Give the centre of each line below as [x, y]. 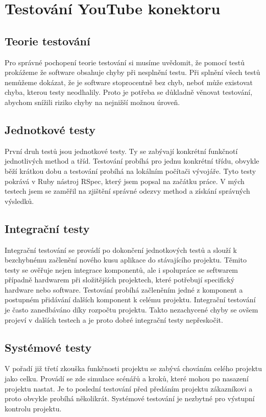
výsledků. [19, 201]
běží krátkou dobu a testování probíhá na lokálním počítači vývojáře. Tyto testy [130, 171]
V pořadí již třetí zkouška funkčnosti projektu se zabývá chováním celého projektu [134, 368]
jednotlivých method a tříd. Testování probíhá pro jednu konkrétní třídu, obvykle [132, 161]
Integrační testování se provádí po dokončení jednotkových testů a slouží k [121, 250]
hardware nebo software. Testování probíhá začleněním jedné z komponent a [124, 289]
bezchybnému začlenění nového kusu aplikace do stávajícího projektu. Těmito [126, 260]
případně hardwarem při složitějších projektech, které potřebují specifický [120, 280]
